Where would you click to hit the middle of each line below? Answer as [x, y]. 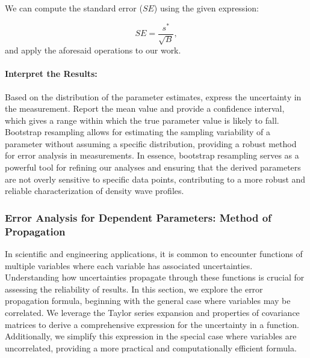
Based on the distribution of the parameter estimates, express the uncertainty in [153, 96]
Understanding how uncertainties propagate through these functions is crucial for [155, 277]
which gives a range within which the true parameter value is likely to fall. [142, 120]
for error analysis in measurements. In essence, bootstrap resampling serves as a [152, 155]
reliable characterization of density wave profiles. [95, 191]
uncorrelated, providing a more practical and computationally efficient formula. [151, 347]
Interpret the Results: [51, 74]
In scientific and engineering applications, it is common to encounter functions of [154, 253]
